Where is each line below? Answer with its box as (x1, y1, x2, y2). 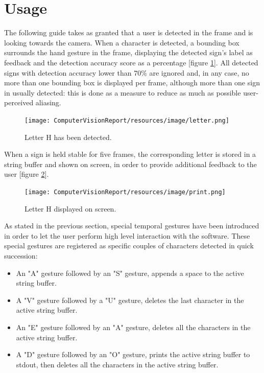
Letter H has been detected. (25, 131, 112, 142)
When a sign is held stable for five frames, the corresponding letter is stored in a (4, 149, 256, 159)
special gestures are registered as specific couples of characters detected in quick (4, 240, 254, 251)
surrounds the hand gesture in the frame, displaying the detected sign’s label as (4, 47, 253, 58)
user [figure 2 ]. (4, 169, 49, 179)
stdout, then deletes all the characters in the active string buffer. (16, 359, 219, 369)
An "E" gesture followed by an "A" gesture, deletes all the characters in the (16, 321, 251, 332)
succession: (4, 250, 38, 261)
